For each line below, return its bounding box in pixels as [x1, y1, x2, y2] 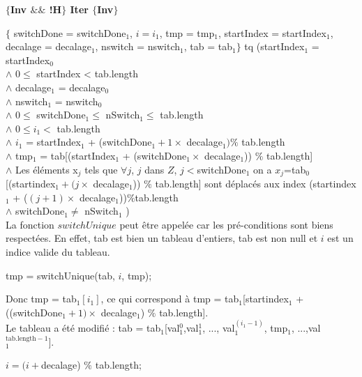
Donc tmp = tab [6, 291, 77, 306]
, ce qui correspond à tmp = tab [100, 291, 239, 306]
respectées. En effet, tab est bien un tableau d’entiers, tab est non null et [6, 231, 318, 245]
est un [327, 231, 354, 245]
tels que [84, 162, 118, 176]
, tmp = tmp [159, 25, 215, 40]
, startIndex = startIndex [218, 25, 326, 40]
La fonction [6, 217, 54, 231]
